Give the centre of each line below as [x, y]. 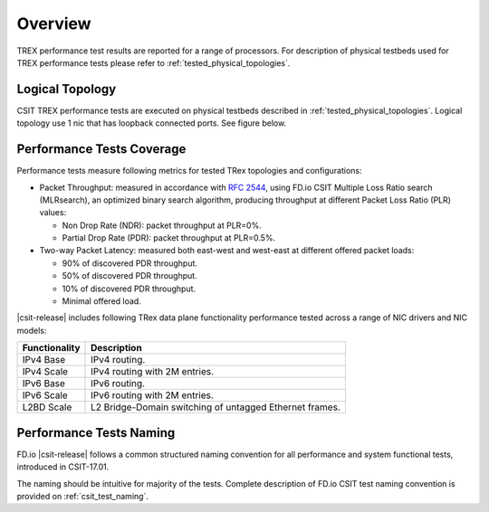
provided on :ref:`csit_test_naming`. [83, 496]
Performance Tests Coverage [101, 149]
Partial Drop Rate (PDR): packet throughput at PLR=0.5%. [169, 238]
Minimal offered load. [102, 301]
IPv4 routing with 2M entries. [153, 372]
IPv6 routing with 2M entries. [153, 395]
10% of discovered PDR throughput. [129, 289]
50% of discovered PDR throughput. [130, 276]
